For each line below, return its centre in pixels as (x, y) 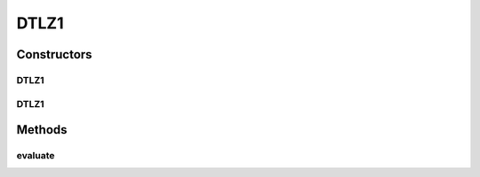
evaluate (36, 156)
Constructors (54, 54)
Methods (42, 130)
